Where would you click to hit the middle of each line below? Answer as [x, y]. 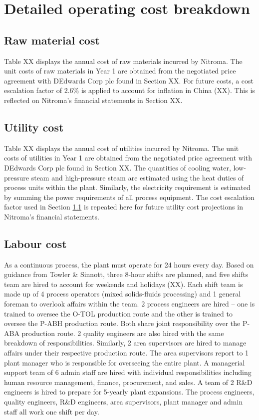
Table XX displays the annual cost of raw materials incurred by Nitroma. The [123, 61]
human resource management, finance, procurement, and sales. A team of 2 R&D [128, 382]
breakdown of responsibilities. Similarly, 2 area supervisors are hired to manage [125, 343]
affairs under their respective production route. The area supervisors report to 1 [127, 353]
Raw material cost [52, 40]
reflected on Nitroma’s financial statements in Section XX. [93, 100]
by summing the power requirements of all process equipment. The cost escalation [129, 197]
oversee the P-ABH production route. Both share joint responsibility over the [122, 323]
